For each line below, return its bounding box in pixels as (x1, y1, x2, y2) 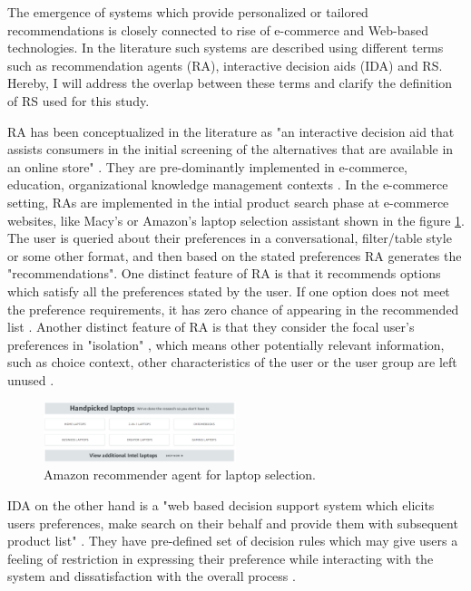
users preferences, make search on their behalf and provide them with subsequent (7, 513, 458, 532)
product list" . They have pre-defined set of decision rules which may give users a (7, 531, 458, 550)
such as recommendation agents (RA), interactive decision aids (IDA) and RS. (7, 55, 443, 74)
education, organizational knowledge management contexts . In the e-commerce (7, 175, 448, 194)
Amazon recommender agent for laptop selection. (44, 465, 317, 484)
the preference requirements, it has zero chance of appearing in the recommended (7, 299, 459, 318)
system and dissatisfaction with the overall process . (7, 567, 296, 586)
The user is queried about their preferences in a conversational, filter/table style (7, 228, 452, 247)
